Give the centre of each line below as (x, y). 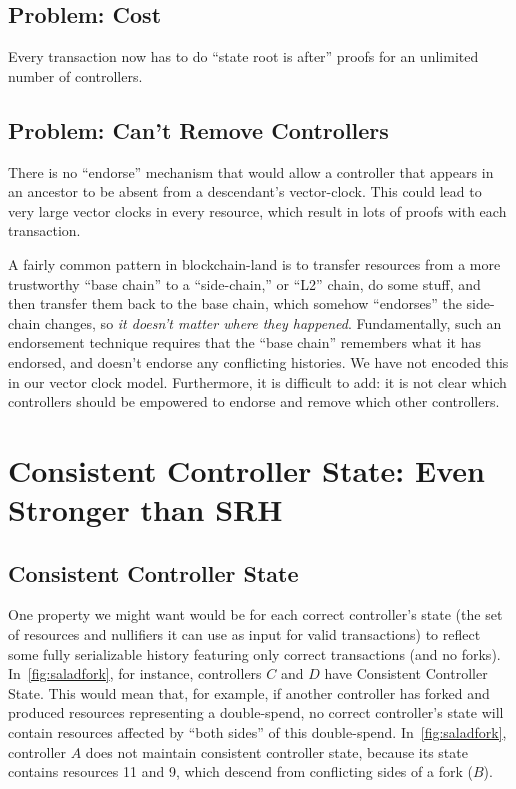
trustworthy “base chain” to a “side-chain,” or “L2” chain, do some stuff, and (244, 283)
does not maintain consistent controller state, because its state (276, 751)
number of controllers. (75, 75)
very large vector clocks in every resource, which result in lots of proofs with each (257, 210)
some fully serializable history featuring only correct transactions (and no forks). (254, 653)
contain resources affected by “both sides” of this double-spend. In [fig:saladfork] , (257, 732)
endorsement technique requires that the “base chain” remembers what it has (245, 342)
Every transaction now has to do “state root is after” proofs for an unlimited (243, 56)
